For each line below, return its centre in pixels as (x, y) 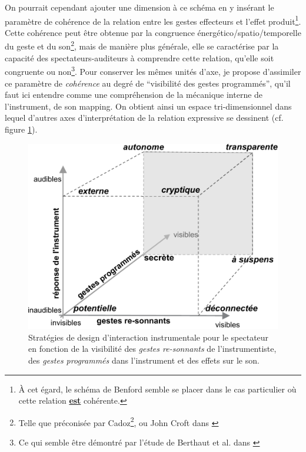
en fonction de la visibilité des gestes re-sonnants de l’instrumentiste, (152, 349)
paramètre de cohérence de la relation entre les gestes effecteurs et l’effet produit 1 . (153, 20)
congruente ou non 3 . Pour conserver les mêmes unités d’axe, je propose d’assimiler (153, 70)
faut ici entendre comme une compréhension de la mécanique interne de (134, 95)
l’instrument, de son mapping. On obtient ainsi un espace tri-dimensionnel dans (148, 106)
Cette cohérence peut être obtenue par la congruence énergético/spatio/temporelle (153, 32)
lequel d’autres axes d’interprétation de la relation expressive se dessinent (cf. (144, 118)
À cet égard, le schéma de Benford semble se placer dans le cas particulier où (157, 389)
